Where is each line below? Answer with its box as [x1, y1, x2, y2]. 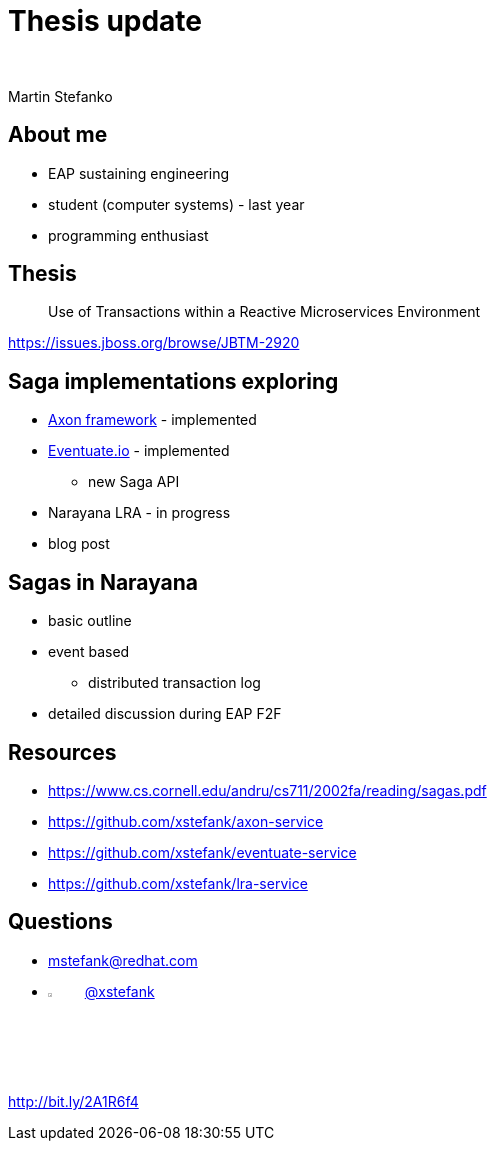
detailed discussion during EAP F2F [48, 705, 282, 723]
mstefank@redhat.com [48, 951, 198, 969]
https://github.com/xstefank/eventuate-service [48, 843, 357, 861]
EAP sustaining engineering [48, 164, 230, 182]
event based [48, 643, 130, 661]
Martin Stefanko [8, 87, 113, 105]
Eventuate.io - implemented [48, 442, 230, 460]
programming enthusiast [48, 226, 209, 244]
